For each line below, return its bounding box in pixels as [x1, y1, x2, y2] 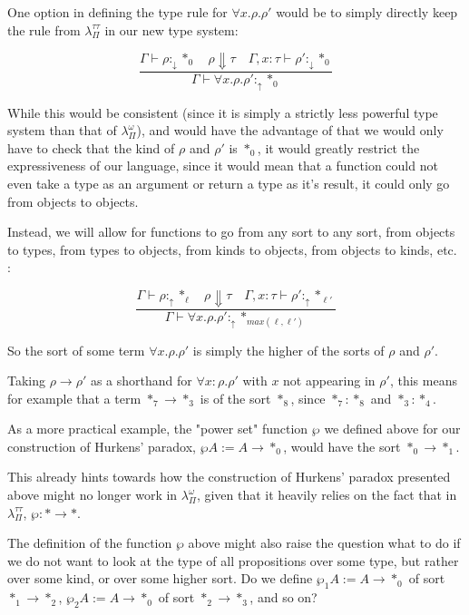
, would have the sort [283, 436, 401, 455]
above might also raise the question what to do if [188, 533, 461, 552]
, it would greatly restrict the [257, 138, 420, 157]
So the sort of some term [7, 340, 145, 359]
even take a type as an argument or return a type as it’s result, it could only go [7, 174, 450, 193]
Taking [7, 371, 46, 390]
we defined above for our [324, 419, 461, 438]
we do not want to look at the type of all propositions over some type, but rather [7, 551, 459, 570]
